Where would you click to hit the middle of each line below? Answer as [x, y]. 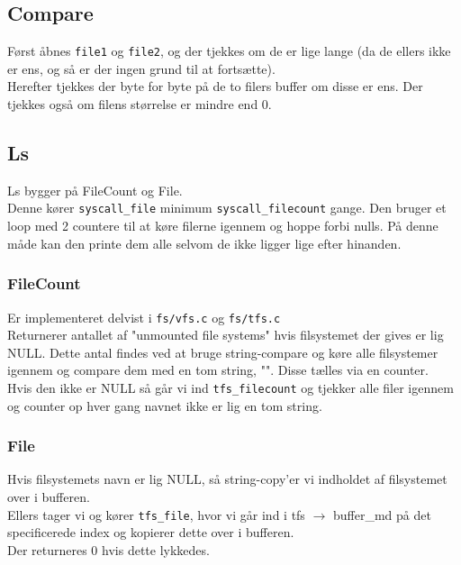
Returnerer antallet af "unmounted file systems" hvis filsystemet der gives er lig [226, 335]
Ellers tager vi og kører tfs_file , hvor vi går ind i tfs [156, 514]
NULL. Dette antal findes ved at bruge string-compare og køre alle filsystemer [223, 352]
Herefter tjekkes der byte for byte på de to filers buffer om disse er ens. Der [215, 86]
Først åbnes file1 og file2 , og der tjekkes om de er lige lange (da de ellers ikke [229, 51]
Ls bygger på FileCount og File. [95, 190]
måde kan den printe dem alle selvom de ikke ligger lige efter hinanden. [204, 243]
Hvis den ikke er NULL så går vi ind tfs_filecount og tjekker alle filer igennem [230, 387]
